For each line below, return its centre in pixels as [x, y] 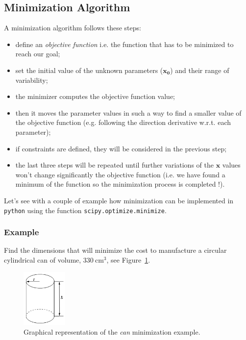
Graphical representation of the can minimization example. [112, 331]
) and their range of [200, 70]
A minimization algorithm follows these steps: [73, 28]
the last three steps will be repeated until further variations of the [114, 165]
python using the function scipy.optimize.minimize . [85, 210]
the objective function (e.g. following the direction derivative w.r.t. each [123, 122]
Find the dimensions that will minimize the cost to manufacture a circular [115, 250]
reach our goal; [38, 54]
